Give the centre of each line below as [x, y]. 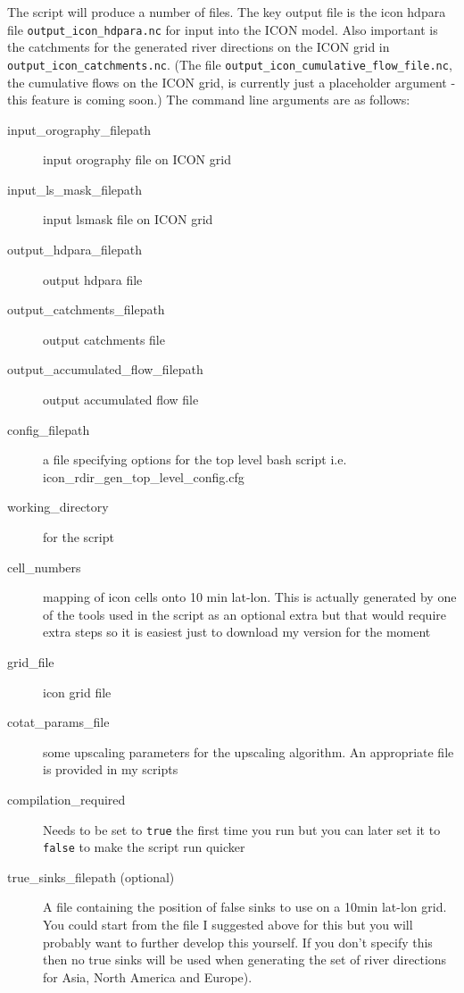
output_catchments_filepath [86, 309]
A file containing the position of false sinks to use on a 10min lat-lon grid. [245, 907]
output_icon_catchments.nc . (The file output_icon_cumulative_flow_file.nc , [230, 64]
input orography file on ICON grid [137, 159]
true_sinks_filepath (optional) [91, 876]
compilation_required [66, 799]
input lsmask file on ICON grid [128, 219]
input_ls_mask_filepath [75, 189]
